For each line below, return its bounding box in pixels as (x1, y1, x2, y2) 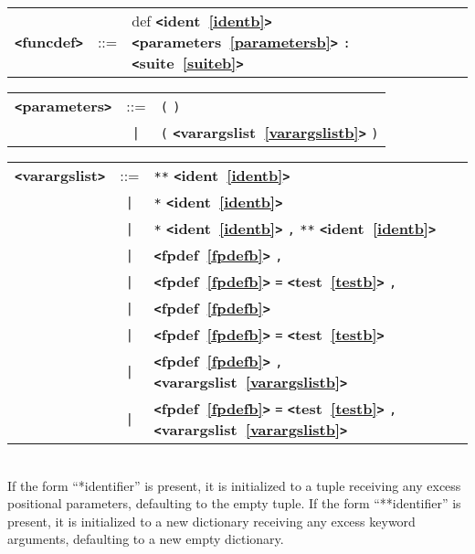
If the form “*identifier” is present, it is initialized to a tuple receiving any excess (7, 475, 461, 495)
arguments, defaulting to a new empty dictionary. (7, 529, 284, 549)
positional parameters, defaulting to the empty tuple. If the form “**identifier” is (7, 494, 461, 513)
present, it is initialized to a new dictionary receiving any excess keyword (7, 511, 416, 530)
